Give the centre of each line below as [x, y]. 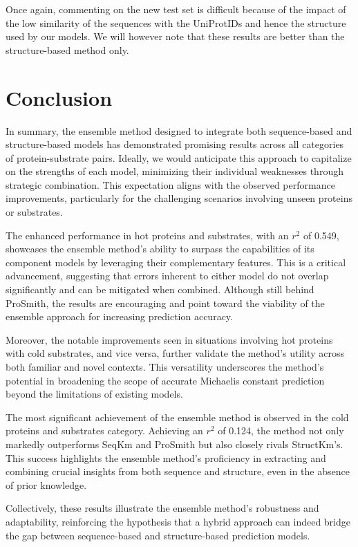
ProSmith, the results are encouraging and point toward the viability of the [165, 303]
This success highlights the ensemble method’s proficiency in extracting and [166, 457]
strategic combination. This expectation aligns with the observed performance [170, 184]
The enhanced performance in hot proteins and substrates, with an [147, 235]
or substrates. [34, 212]
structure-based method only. [67, 49]
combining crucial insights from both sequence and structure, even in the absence [178, 471]
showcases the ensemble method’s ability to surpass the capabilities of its [160, 249]
